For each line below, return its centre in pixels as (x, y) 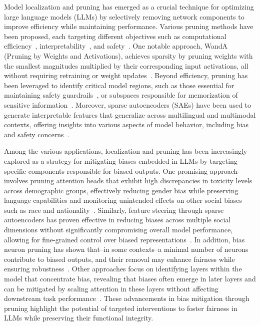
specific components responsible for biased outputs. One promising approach (121, 171)
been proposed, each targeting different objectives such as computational (115, 36)
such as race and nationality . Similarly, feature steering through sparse (114, 210)
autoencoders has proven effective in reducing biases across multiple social (117, 220)
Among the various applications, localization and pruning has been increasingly (126, 151)
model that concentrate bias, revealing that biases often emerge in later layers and (130, 279)
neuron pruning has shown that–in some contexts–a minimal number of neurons (126, 249)
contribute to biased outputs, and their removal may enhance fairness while (119, 259)
